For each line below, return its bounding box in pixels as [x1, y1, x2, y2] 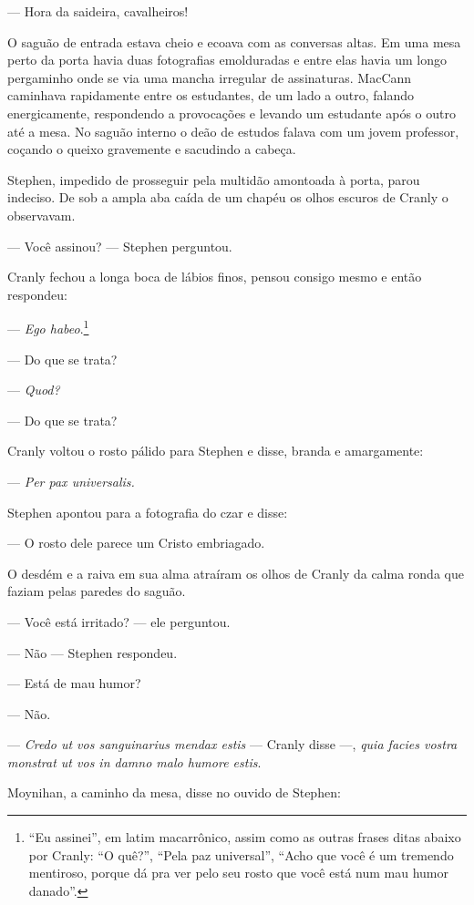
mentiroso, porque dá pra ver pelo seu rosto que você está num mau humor [28, 863, 448, 882]
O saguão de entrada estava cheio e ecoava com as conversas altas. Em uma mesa [7, 32, 461, 51]
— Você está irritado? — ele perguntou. [7, 612, 231, 631]
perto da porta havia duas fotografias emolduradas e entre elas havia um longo [7, 50, 447, 69]
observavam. [7, 205, 76, 224]
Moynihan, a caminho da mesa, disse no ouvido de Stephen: [7, 783, 341, 802]
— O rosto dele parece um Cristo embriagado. [7, 533, 265, 552]
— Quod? [7, 380, 60, 399]
